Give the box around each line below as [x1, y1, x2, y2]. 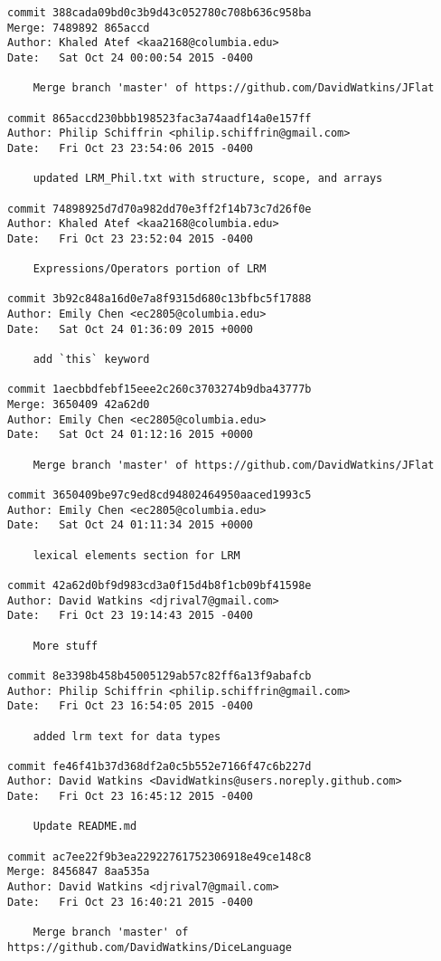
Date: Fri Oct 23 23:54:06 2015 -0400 [7, 141, 254, 155]
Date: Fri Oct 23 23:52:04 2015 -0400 [7, 232, 254, 245]
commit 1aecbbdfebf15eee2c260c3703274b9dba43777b [7, 383, 312, 396]
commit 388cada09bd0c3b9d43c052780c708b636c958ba [7, 6, 312, 19]
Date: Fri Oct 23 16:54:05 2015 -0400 [7, 699, 254, 713]
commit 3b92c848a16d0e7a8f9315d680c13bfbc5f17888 [7, 292, 312, 306]
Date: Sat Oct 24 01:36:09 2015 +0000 [7, 322, 254, 336]
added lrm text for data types [33, 729, 221, 743]
